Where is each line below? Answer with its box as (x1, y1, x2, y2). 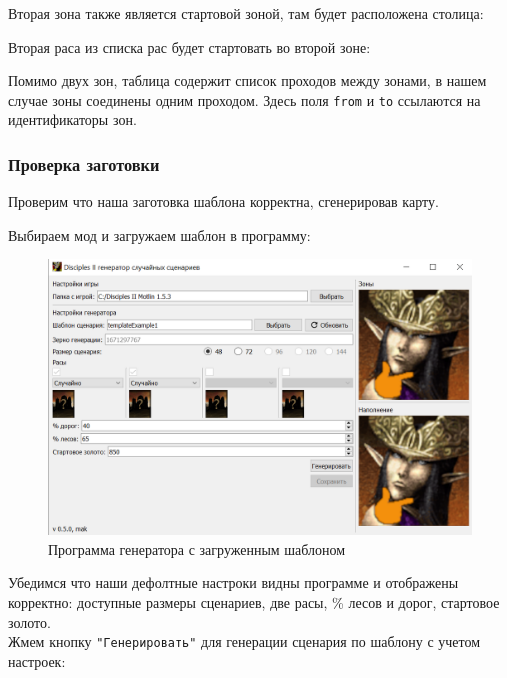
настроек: (8, 650, 66, 671)
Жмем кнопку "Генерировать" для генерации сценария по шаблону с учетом (8, 631, 481, 652)
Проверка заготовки (8, 151, 160, 176)
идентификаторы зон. (8, 109, 137, 130)
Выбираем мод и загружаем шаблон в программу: (8, 224, 311, 245)
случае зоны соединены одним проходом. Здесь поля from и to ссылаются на (8, 89, 481, 110)
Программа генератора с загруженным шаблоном (48, 538, 346, 559)
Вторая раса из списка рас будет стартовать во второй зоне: (8, 36, 371, 57)
